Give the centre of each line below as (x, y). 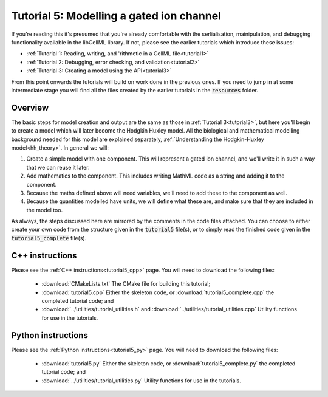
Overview (30, 107)
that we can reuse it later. (58, 167)
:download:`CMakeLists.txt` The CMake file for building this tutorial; (126, 284)
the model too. (45, 210)
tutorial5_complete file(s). (49, 238)
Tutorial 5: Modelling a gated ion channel (116, 16)
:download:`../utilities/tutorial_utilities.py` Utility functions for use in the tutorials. (141, 381)
